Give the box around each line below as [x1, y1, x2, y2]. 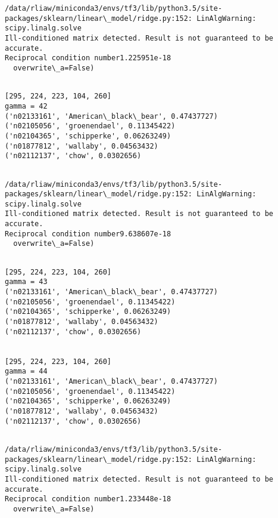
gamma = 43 [5, 277, 48, 286]
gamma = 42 [5, 101, 48, 110]
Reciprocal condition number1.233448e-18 [5, 495, 171, 504]
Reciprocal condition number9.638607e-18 [5, 229, 171, 238]
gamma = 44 [5, 367, 48, 376]
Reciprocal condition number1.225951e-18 [5, 54, 171, 63]
